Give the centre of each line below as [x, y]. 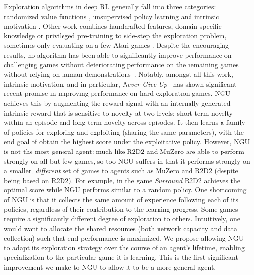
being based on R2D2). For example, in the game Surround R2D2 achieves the [122, 180]
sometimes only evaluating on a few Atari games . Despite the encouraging [117, 45]
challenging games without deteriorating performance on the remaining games [121, 64]
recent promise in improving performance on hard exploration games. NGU [117, 93]
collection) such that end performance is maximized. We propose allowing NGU [124, 238]
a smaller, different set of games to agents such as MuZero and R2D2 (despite [121, 170]
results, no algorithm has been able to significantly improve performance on [118, 54]
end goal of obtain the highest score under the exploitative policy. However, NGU [127, 141]
